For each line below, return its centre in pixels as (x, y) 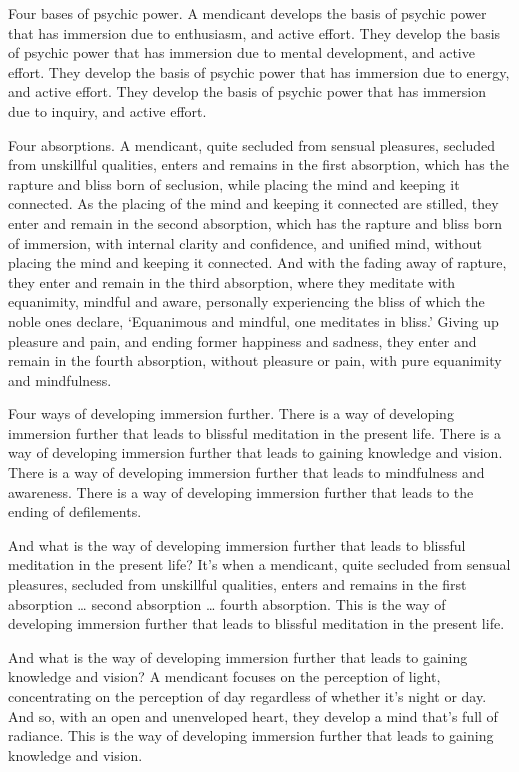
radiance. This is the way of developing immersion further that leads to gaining (251, 735)
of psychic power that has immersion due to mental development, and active (241, 52)
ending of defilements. (75, 511)
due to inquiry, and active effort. (107, 110)
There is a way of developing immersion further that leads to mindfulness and (246, 472)
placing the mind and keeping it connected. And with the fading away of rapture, (257, 262)
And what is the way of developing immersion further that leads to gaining (238, 656)
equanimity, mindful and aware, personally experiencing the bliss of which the (246, 301)
